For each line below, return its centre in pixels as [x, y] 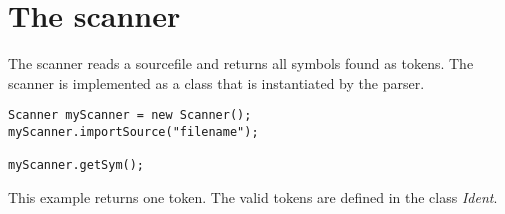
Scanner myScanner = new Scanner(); [130, 115]
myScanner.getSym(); [76, 165]
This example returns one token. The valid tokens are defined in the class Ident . [253, 196]
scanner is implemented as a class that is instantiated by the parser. [216, 82]
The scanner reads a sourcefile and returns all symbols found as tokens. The [241, 63]
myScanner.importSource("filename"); [133, 131]
